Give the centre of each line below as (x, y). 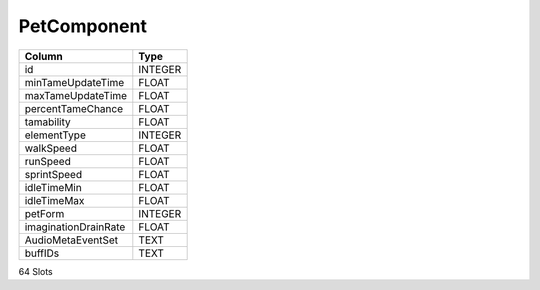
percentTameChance (74, 108)
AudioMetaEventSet (71, 240)
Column (44, 56)
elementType (55, 135)
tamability (47, 122)
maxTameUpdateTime (76, 95)
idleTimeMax (54, 200)
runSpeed (48, 161)
